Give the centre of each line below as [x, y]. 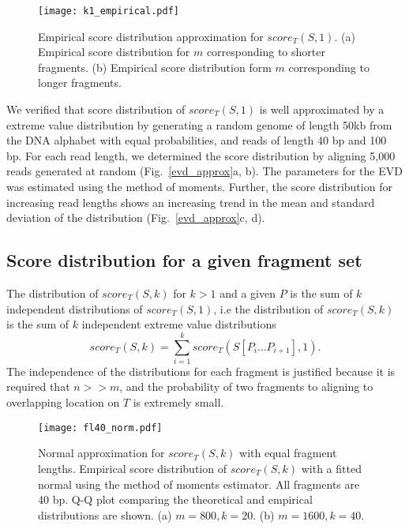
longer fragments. [80, 83]
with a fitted [331, 468]
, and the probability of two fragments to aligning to [246, 386]
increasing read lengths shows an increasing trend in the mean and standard [191, 202]
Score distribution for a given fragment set [184, 260]
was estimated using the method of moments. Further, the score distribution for [199, 186]
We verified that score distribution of [96, 109]
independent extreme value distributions [179, 324]
